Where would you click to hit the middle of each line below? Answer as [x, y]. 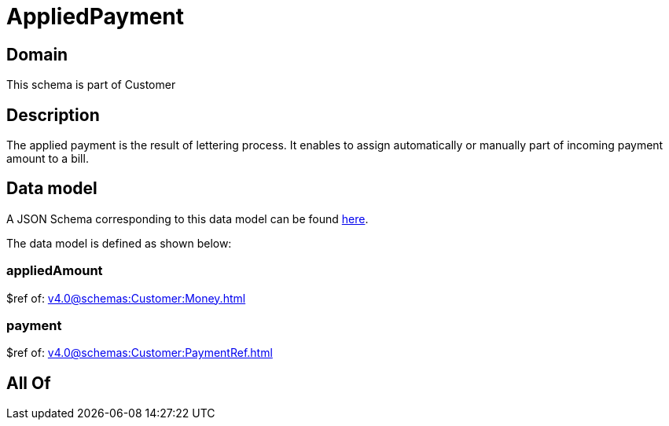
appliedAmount [55, 271]
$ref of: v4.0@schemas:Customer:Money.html [126, 298]
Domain [37, 54]
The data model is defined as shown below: [119, 243]
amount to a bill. [48, 159]
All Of [29, 383]
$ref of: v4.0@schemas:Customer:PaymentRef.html [140, 353]
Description [53, 115]
